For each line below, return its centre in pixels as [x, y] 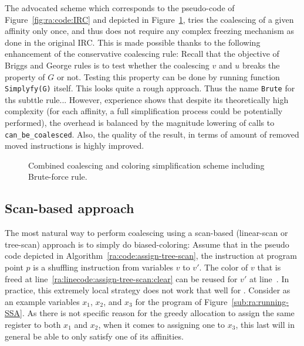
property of [25, 76]
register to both [33, 324]
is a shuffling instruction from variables [103, 267]
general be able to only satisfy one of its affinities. [94, 336]
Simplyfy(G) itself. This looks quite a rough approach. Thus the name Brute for [150, 88]
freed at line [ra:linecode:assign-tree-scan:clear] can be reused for [121, 278]
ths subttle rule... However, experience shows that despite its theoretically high [147, 99]
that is [269, 267]
